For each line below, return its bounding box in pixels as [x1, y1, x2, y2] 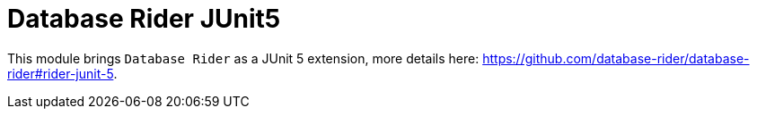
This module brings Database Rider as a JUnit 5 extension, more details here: [7, 50, 480, 66]
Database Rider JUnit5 [7, 4, 281, 34]
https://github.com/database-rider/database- [482, 50, 750, 66]
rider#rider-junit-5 [7, 65, 114, 81]
